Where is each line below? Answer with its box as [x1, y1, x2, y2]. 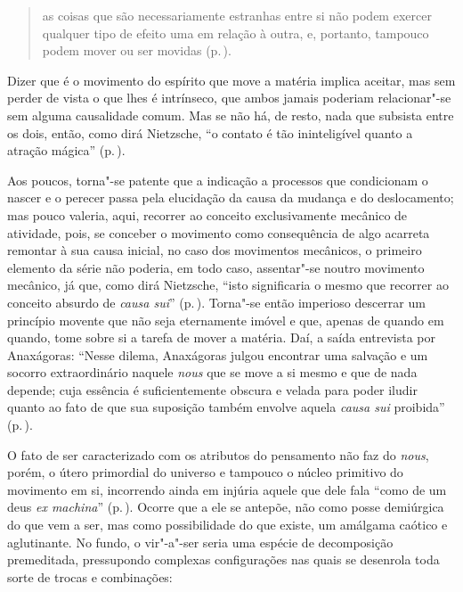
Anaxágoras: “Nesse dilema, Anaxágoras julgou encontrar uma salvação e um [7, 345, 428, 364]
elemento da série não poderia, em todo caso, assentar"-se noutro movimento [7, 258, 425, 276]
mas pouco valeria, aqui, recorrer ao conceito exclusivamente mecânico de [7, 205, 408, 224]
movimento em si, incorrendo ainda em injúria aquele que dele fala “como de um [7, 480, 447, 498]
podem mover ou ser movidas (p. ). [42, 41, 231, 60]
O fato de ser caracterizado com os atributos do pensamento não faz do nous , [7, 445, 429, 464]
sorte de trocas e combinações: [7, 567, 173, 586]
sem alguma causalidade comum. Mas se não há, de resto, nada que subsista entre [7, 105, 454, 124]
